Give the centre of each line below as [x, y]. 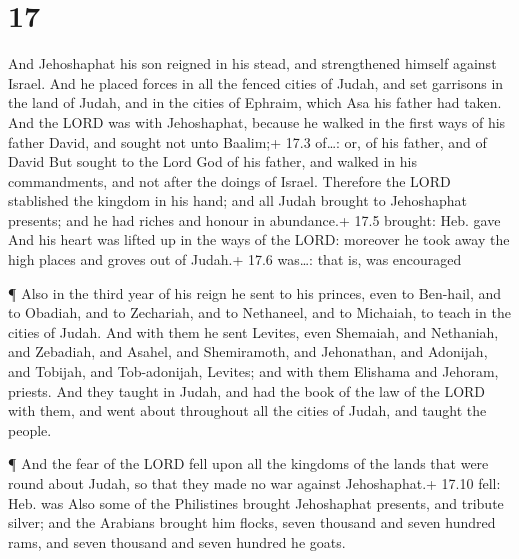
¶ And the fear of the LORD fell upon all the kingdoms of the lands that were [248, 463]
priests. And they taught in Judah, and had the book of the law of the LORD [247, 390]
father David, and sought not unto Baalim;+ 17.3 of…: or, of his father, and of [247, 141]
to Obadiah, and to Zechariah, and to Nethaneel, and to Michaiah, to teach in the [259, 312]
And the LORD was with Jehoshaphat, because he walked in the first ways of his [257, 121]
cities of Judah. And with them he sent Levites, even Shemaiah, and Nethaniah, [253, 331]
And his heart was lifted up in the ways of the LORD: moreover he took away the [259, 239]
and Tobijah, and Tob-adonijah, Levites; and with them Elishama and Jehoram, [253, 371]
